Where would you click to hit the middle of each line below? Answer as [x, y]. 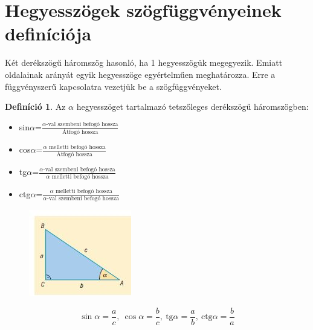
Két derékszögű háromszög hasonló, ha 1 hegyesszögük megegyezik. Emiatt [144, 62]
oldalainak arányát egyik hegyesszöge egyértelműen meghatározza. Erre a [140, 74]
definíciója [48, 33]
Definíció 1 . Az [35, 106]
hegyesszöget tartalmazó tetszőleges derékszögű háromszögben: [192, 106]
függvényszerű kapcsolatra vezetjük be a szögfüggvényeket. [113, 86]
